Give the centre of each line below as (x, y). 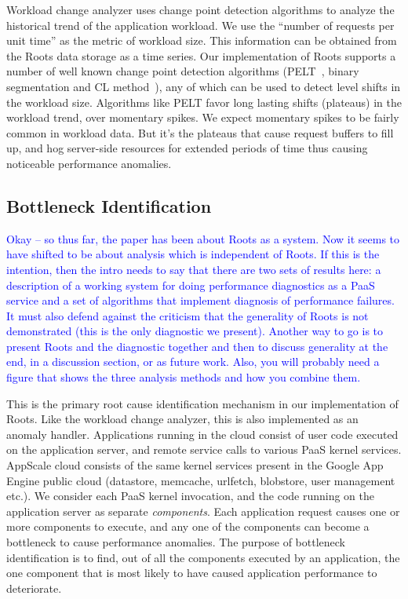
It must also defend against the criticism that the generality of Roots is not (188, 315)
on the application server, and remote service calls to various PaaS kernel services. (204, 449)
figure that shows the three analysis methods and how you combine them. (184, 377)
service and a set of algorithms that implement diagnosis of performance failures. (200, 300)
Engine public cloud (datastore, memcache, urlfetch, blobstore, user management (201, 480)
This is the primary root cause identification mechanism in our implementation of (202, 403)
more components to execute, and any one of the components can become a (188, 526)
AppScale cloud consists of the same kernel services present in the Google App (195, 465)
